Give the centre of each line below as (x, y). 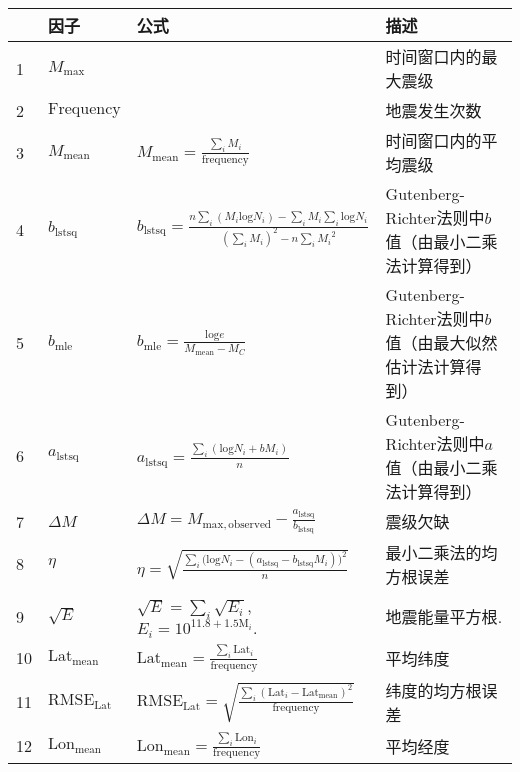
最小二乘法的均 (441, 552)
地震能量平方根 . (444, 617)
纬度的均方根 (433, 690)
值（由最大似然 (441, 342)
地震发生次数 (433, 110)
